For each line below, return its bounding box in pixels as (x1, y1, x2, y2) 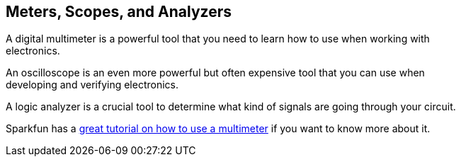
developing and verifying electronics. (6, 79, 179, 91)
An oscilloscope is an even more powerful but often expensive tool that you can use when (6, 66, 425, 79)
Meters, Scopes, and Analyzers (6, 3, 232, 21)
